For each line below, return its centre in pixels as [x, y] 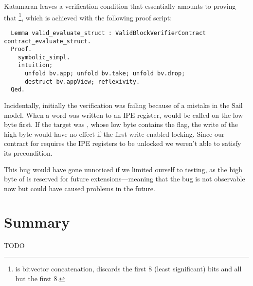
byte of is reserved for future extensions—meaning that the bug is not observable [125, 179]
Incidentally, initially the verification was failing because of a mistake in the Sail [123, 105]
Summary [37, 222]
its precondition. [28, 153]
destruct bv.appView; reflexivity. [82, 81]
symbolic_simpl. [44, 57]
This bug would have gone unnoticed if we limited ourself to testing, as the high [123, 169]
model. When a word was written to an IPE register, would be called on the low [124, 115]
